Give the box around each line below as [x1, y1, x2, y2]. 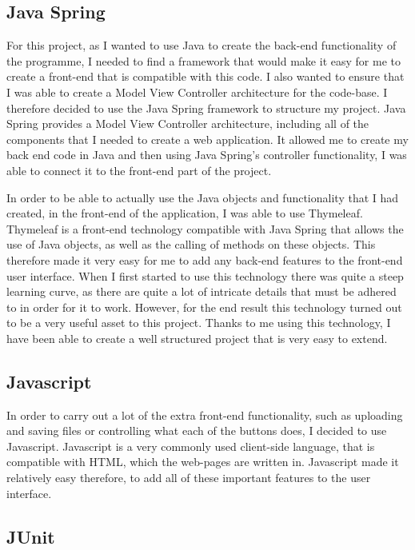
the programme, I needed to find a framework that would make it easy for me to [6, 52, 401, 69]
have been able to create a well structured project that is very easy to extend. [6, 329, 388, 346]
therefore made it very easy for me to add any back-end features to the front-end [6, 251, 403, 268]
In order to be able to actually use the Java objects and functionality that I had [6, 189, 399, 205]
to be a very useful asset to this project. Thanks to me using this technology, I [6, 314, 391, 331]
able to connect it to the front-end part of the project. [6, 161, 272, 178]
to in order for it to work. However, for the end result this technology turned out [6, 298, 402, 315]
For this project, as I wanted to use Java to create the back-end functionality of [6, 37, 397, 54]
